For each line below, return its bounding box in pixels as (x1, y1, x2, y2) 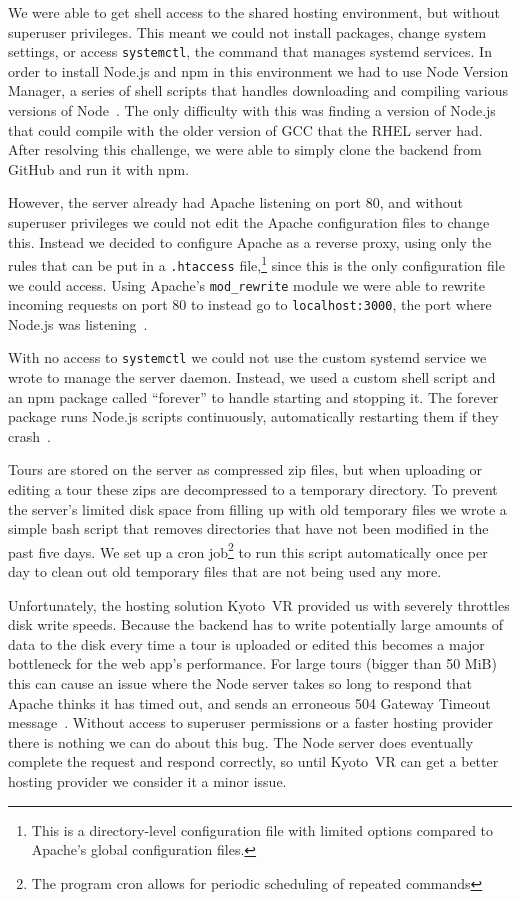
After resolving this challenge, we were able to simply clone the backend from (8, 139, 482, 160)
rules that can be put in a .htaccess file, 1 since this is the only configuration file (8, 252, 505, 275)
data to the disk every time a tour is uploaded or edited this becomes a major (8, 633, 485, 654)
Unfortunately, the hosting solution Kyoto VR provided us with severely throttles (8, 594, 510, 615)
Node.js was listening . (8, 313, 148, 334)
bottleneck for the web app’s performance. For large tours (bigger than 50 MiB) (8, 653, 497, 674)
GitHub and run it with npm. (8, 158, 190, 179)
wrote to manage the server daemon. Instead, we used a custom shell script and (8, 367, 496, 388)
